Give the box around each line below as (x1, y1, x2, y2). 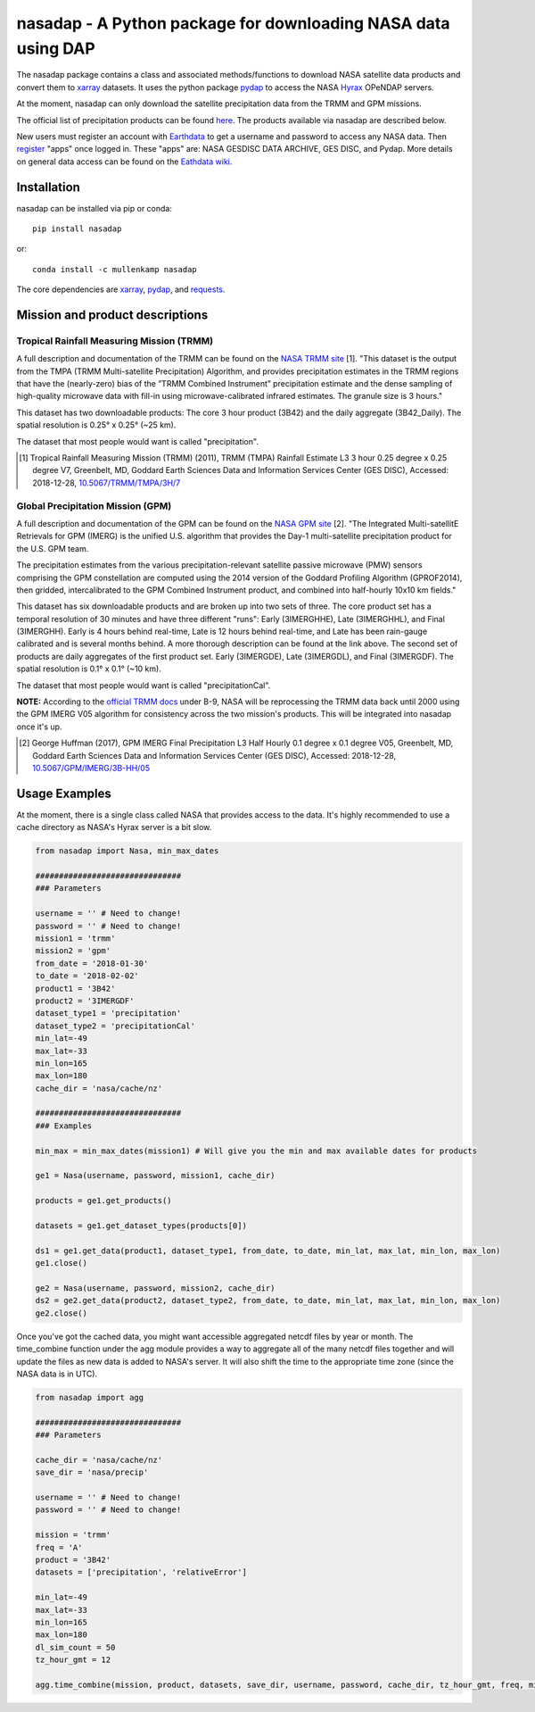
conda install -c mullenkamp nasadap (32, 264, 198, 274)
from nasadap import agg (35, 1392, 144, 1402)
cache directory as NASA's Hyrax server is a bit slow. (16, 822, 212, 833)
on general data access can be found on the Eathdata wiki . (16, 156, 233, 167)
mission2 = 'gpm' (35, 946, 111, 956)
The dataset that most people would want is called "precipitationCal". (16, 679, 271, 691)
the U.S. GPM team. (16, 543, 89, 553)
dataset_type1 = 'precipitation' (35, 1009, 182, 1018)
